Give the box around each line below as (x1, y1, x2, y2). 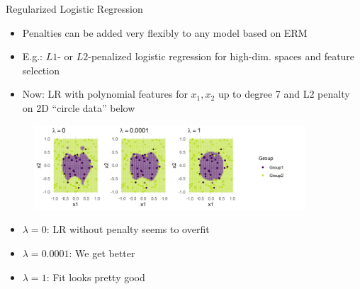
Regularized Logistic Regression (6, 1, 143, 16)
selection (22, 62, 60, 77)
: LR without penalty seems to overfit (46, 222, 210, 237)
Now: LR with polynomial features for (22, 86, 188, 101)
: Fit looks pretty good (46, 269, 145, 284)
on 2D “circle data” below (22, 100, 135, 115)
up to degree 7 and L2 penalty (218, 86, 350, 101)
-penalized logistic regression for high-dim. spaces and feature (88, 49, 355, 64)
